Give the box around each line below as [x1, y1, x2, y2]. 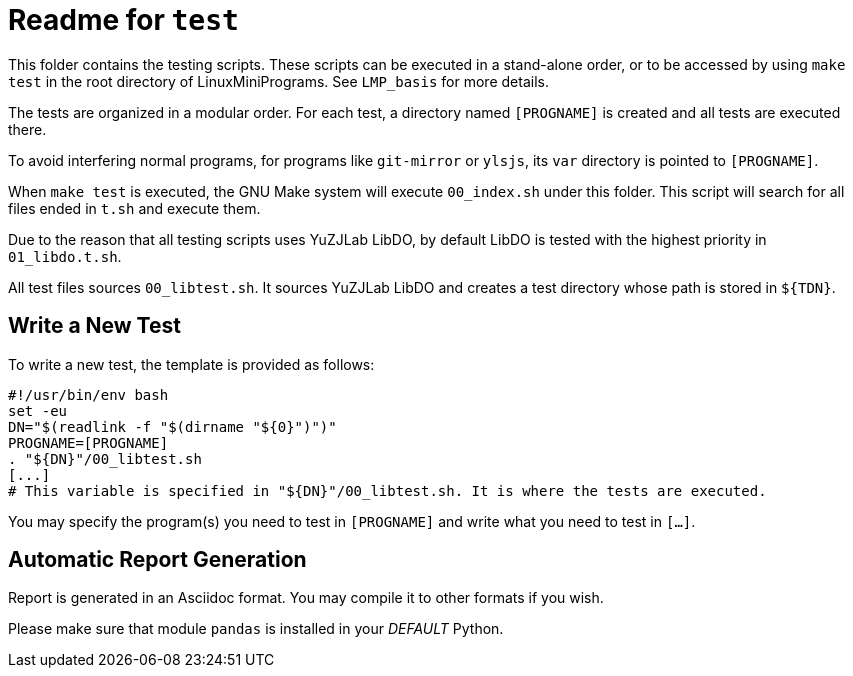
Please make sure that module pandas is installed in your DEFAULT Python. [8, 620, 504, 638]
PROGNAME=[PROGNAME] [8, 434, 169, 451]
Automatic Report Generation [8, 547, 307, 573]
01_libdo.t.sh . [8, 247, 122, 265]
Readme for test [8, 3, 239, 37]
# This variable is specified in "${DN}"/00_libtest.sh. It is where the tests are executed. [8, 482, 767, 499]
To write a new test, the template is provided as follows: [8, 355, 375, 373]
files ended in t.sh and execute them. [8, 199, 261, 217]
